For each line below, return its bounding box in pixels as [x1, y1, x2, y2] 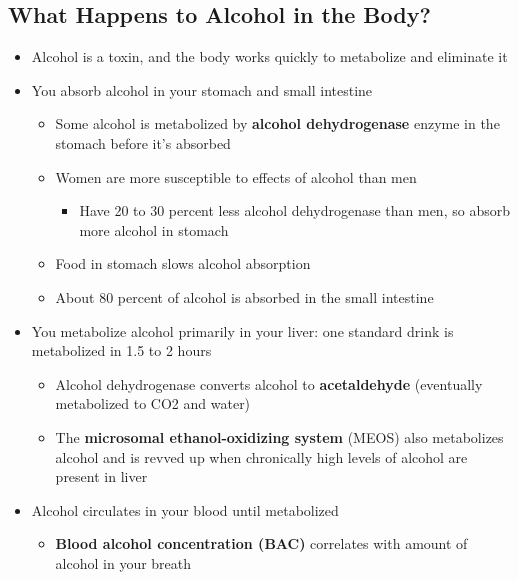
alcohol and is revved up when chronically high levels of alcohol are [55, 446, 468, 467]
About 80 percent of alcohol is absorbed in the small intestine [55, 286, 434, 307]
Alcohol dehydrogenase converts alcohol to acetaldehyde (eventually [55, 373, 483, 394]
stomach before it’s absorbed [55, 132, 231, 153]
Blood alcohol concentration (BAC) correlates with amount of [55, 533, 468, 554]
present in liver [55, 466, 148, 487]
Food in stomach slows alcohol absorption [55, 253, 311, 274]
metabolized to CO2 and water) [55, 393, 251, 414]
